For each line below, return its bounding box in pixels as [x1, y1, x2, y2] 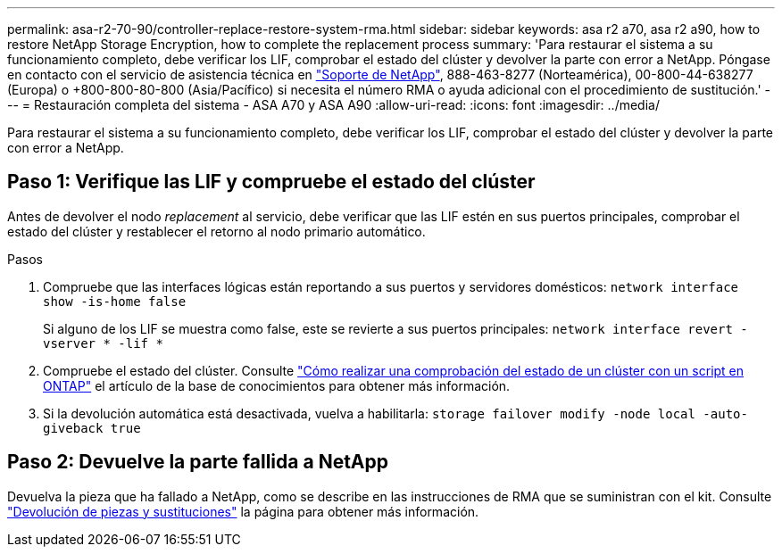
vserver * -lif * [43, 335, 163, 351]
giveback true [43, 420, 141, 435]
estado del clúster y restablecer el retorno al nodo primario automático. [7, 223, 426, 239]
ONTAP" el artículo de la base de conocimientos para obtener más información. [43, 377, 511, 393]
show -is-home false [43, 294, 187, 309]
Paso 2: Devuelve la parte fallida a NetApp [7, 451, 388, 474]
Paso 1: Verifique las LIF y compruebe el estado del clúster [7, 170, 536, 194]
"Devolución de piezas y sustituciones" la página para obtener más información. [7, 503, 479, 519]
